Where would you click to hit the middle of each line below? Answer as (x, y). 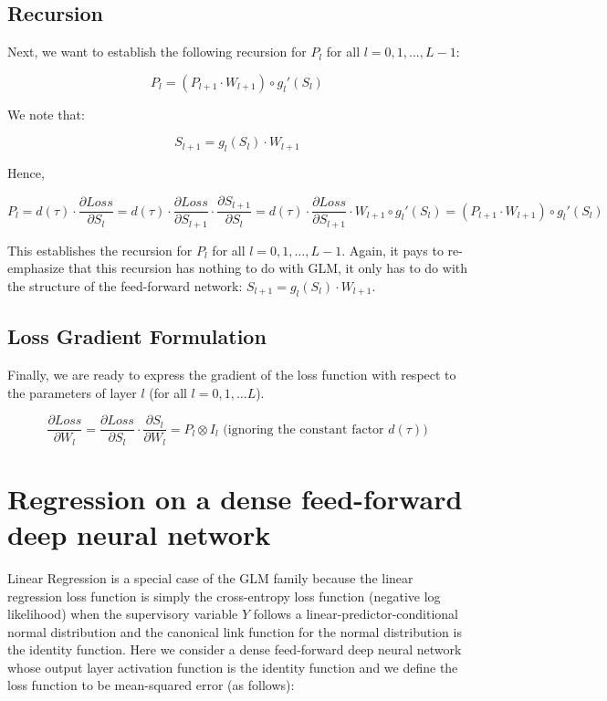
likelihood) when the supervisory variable (123, 614)
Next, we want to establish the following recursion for (157, 52)
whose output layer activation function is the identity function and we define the (233, 667)
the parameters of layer (72, 392)
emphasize (36, 268)
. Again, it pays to (392, 250)
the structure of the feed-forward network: (125, 285)
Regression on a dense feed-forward (235, 498)
